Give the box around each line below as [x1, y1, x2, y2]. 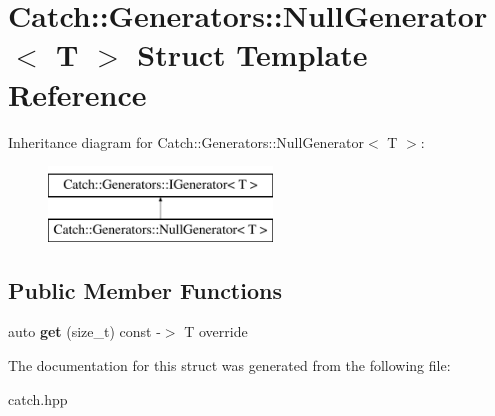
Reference [8, 73, 147, 114]
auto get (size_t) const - [8, 321, 161, 342]
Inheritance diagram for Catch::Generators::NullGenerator [8, 131, 365, 152]
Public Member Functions [8, 274, 282, 305]
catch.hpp [8, 388, 68, 409]
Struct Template [137, 34, 368, 75]
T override [184, 321, 248, 342]
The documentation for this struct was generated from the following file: [8, 355, 451, 376]
